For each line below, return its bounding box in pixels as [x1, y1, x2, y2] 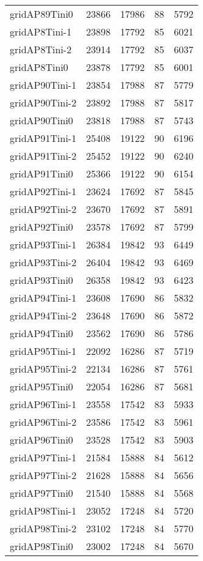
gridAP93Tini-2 [10, 255, 77, 269]
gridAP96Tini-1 [10, 397, 77, 411]
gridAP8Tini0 [10, 60, 68, 74]
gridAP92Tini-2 [10, 202, 77, 216]
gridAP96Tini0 [10, 433, 73, 447]
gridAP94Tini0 [10, 326, 73, 340]
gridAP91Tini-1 [10, 131, 77, 145]
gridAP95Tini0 [10, 379, 73, 393]
